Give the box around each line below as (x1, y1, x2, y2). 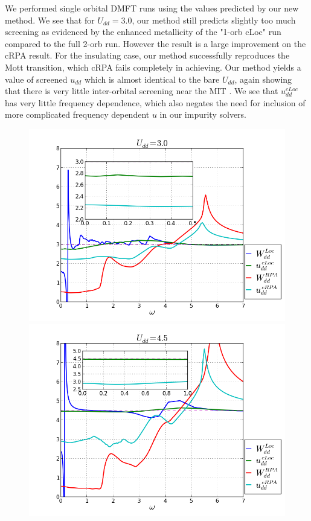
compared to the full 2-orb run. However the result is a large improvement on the (5, 37, 306, 50)
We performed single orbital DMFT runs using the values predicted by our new (5, 2, 299, 14)
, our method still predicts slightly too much (132, 13, 296, 26)
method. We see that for (5, 13, 95, 26)
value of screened (5, 72, 68, 85)
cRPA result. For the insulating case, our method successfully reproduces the (5, 49, 290, 62)
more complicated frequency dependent (5, 108, 150, 121)
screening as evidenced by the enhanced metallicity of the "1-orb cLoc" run (5, 25, 281, 38)
